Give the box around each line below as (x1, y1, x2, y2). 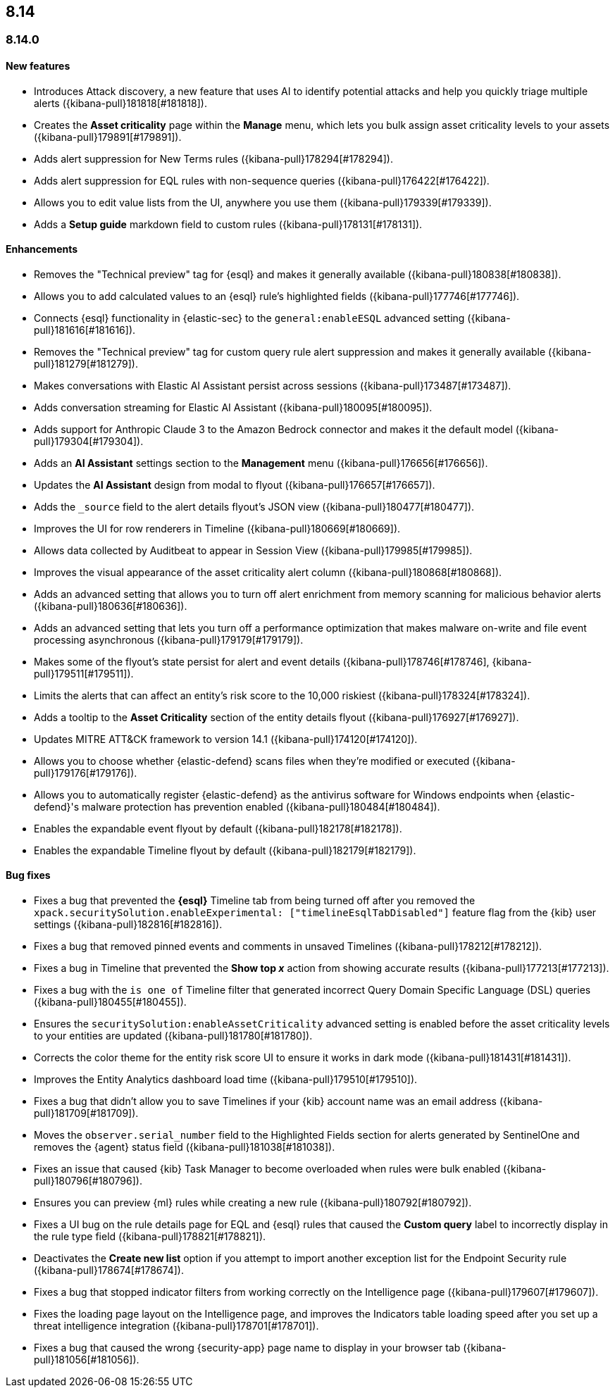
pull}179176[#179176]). (34, 766, 137, 779)
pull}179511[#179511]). (34, 667, 134, 680)
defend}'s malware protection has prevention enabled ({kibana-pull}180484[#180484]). (34, 800, 440, 813)
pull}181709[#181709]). (34, 1107, 139, 1120)
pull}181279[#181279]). (34, 357, 138, 370)
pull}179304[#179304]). (34, 435, 144, 447)
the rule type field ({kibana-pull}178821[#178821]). (34, 1230, 266, 1243)
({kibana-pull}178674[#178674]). (34, 1264, 184, 1277)
